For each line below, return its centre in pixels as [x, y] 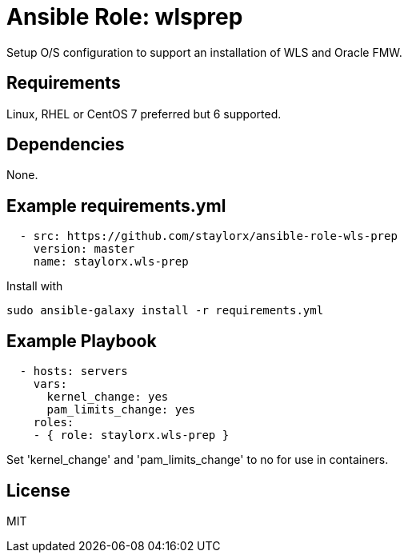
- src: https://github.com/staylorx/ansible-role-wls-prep [208, 236]
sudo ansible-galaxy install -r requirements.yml [165, 311]
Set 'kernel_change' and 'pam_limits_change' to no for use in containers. [198, 460]
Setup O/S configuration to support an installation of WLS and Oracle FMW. [204, 52]
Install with [35, 286]
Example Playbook [82, 341]
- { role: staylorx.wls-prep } [131, 435]
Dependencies [66, 145]
